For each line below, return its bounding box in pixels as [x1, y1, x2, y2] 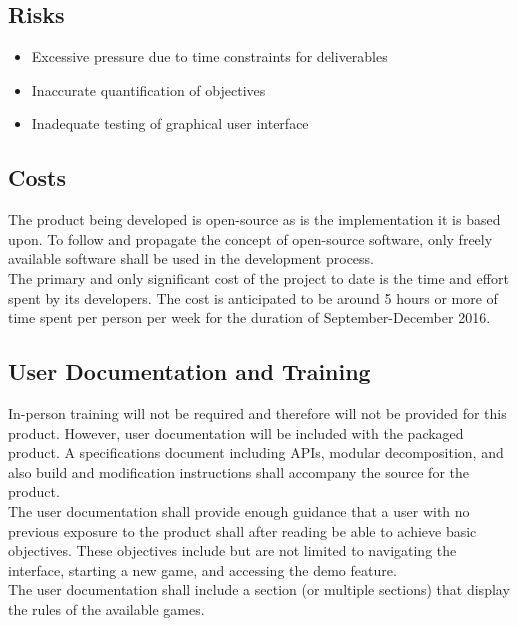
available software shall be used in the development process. [8, 248, 374, 269]
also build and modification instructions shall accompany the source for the [8, 461, 469, 482]
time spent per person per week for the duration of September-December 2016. [8, 307, 491, 328]
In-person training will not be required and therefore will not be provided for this [8, 402, 507, 423]
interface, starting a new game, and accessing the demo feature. [8, 559, 397, 580]
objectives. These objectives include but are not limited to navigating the [8, 540, 457, 561]
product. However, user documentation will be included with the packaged [8, 422, 464, 443]
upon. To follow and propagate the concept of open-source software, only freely [8, 228, 493, 249]
